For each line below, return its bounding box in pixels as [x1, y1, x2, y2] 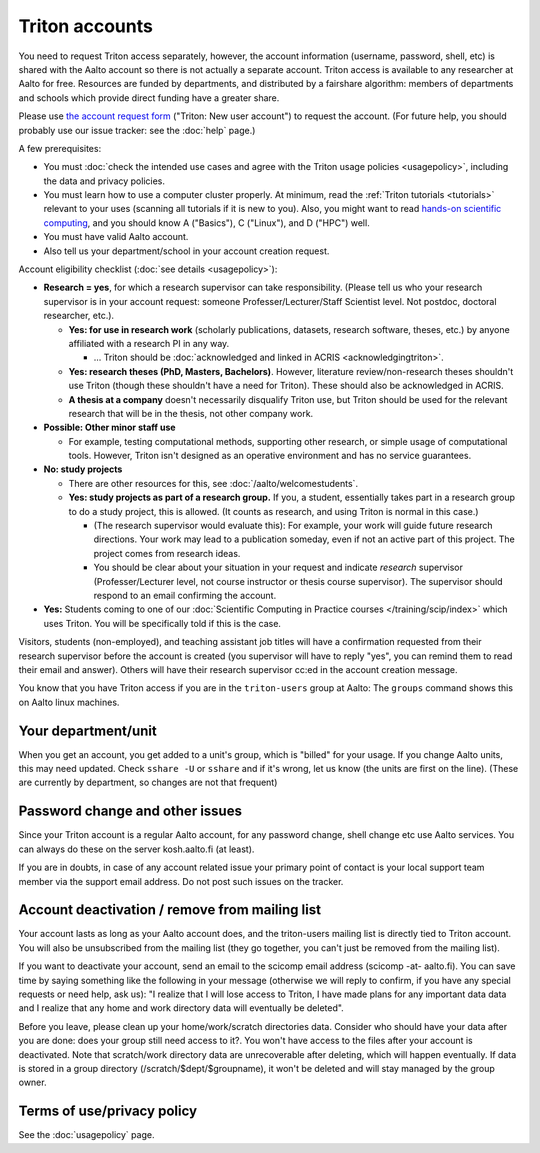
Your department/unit [18, 722, 157, 739]
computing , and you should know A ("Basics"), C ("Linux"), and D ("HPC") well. [43, 216, 370, 229]
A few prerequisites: [18, 142, 102, 154]
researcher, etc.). [43, 310, 115, 322]
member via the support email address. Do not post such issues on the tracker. [18, 875, 344, 887]
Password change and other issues [18, 803, 242, 820]
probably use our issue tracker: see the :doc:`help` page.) [18, 124, 256, 136]
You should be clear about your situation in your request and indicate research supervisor [93, 561, 464, 574]
